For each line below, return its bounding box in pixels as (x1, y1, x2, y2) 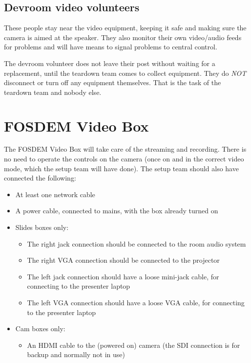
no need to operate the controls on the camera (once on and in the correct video (4, 154, 244, 164)
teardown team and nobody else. (4, 87, 102, 97)
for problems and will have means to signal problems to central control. (4, 42, 217, 52)
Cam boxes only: (15, 323, 65, 334)
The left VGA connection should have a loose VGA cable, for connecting (27, 297, 245, 308)
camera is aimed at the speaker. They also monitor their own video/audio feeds (4, 32, 242, 42)
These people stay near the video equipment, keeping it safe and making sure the (4, 23, 247, 33)
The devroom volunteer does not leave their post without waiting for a (4, 58, 215, 68)
